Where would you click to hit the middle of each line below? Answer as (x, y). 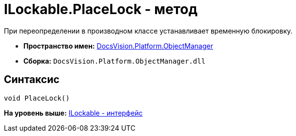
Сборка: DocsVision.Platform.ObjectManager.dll (115, 61)
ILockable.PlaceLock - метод (101, 9)
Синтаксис (32, 80)
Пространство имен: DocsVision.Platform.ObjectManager (118, 46)
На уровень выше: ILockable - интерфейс (73, 113)
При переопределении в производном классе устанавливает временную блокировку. (148, 31)
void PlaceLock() (37, 98)
